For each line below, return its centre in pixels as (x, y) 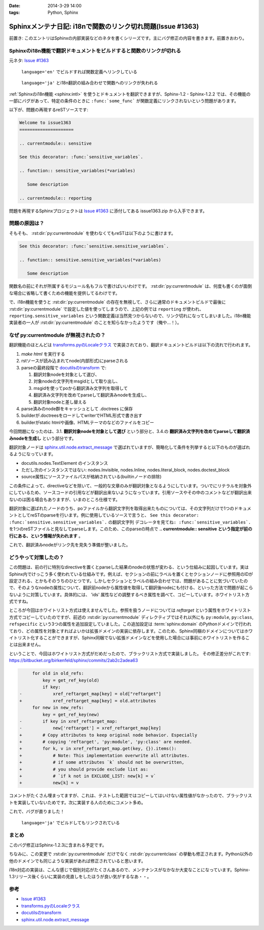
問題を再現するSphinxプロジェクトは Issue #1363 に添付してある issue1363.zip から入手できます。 (108, 211)
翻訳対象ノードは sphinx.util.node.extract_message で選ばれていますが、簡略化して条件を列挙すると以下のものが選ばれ (130, 447)
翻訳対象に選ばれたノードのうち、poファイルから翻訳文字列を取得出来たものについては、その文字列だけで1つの (121, 508)
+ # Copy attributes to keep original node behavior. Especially (108, 735)
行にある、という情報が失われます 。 (46, 536)
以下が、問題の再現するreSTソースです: (49, 110)
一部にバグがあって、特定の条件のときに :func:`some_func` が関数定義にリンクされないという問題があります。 (124, 101)
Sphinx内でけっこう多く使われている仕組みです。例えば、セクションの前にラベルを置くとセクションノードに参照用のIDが (131, 574)
